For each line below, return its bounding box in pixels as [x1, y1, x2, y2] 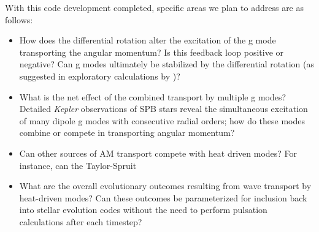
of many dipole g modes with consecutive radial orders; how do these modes [19, 114, 305, 127]
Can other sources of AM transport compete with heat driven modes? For [19, 146, 298, 159]
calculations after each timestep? [19, 215, 142, 228]
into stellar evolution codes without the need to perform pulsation [19, 203, 267, 216]
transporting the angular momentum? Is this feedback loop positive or [19, 45, 284, 58]
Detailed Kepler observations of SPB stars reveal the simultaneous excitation [19, 102, 308, 115]
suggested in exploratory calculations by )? [19, 69, 180, 82]
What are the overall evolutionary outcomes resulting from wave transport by [19, 179, 312, 192]
